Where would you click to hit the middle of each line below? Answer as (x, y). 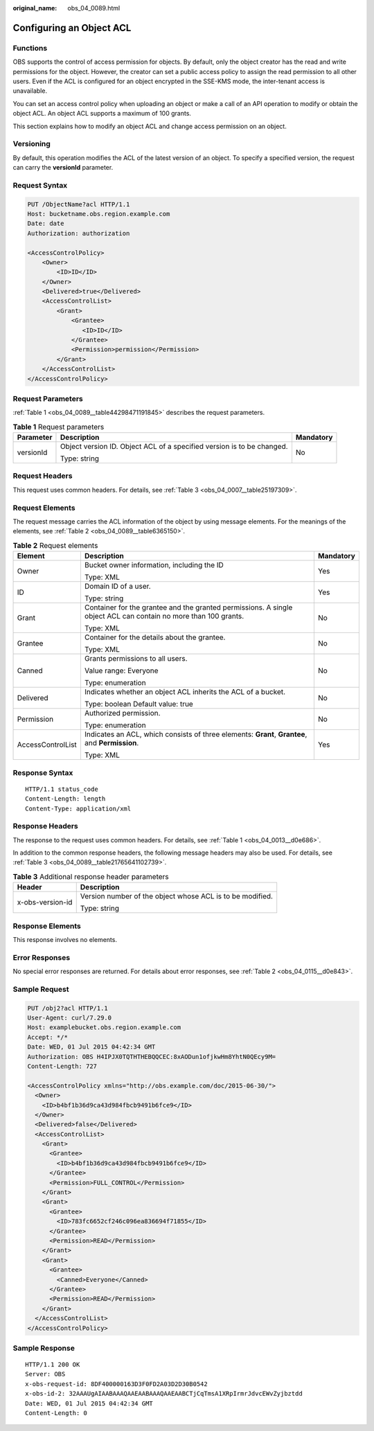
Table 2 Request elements (55, 545)
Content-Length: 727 (62, 1066)
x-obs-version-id (45, 903)
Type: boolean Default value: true (139, 704)
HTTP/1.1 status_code (62, 789)
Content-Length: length (65, 799)
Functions (30, 48)
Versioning (32, 144)
